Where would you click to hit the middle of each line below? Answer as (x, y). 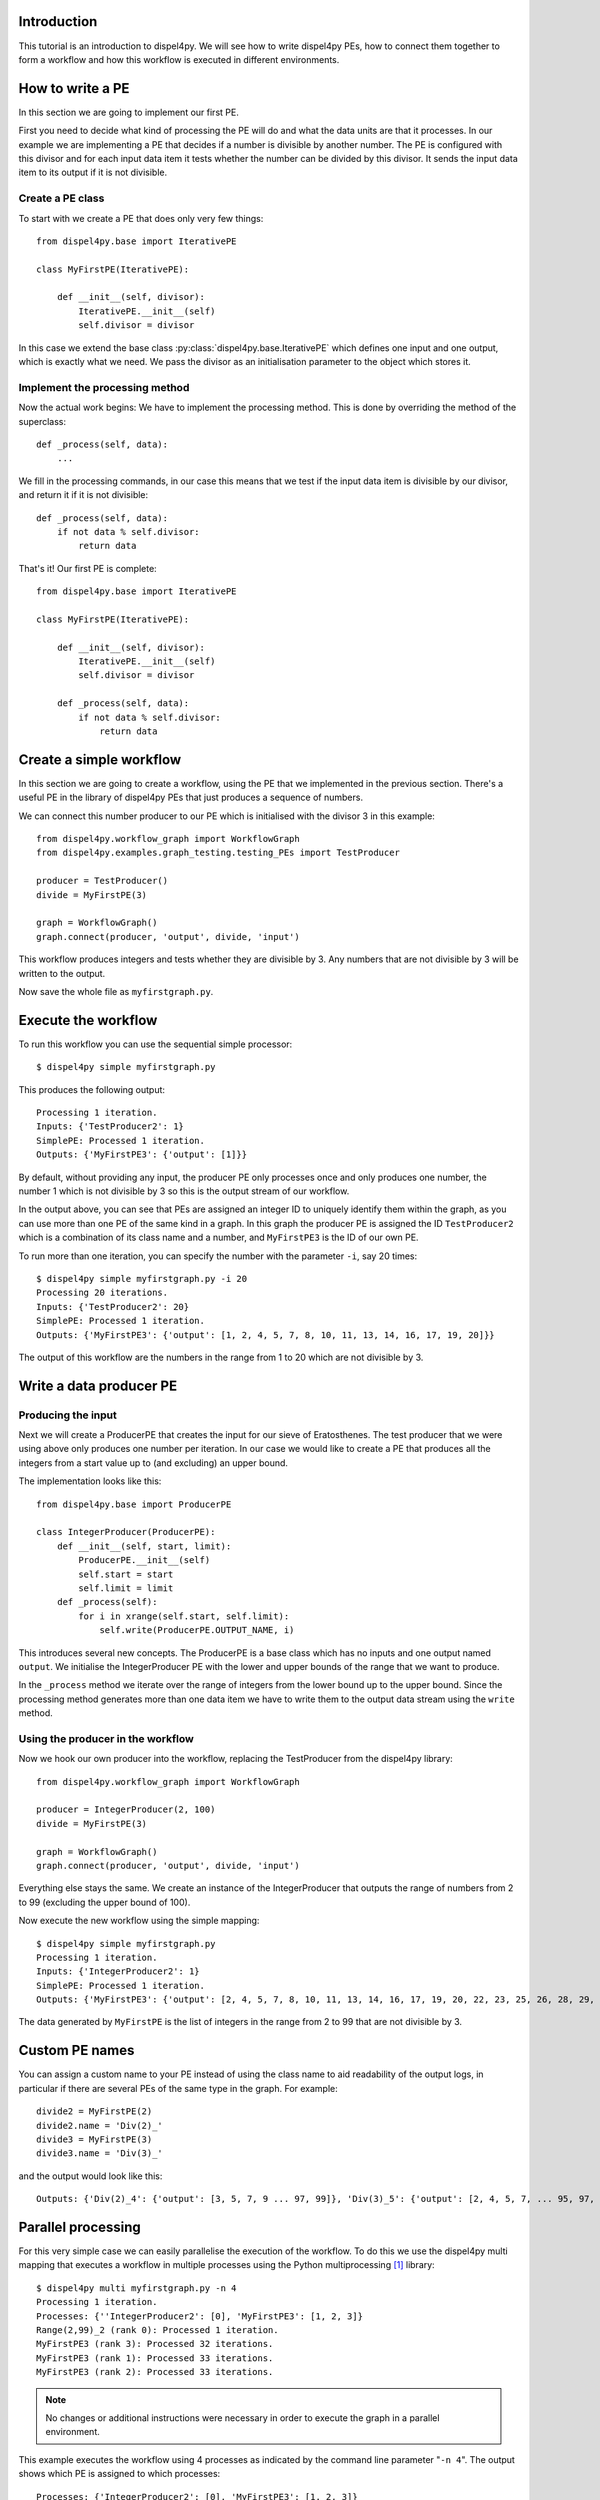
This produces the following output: (91, 1089)
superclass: (42, 421)
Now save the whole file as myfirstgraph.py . (116, 991)
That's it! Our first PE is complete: (87, 568)
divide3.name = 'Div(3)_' (100, 2153)
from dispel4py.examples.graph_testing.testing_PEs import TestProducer (218, 853)
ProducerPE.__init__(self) (144, 1560)
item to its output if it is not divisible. (93, 172)
